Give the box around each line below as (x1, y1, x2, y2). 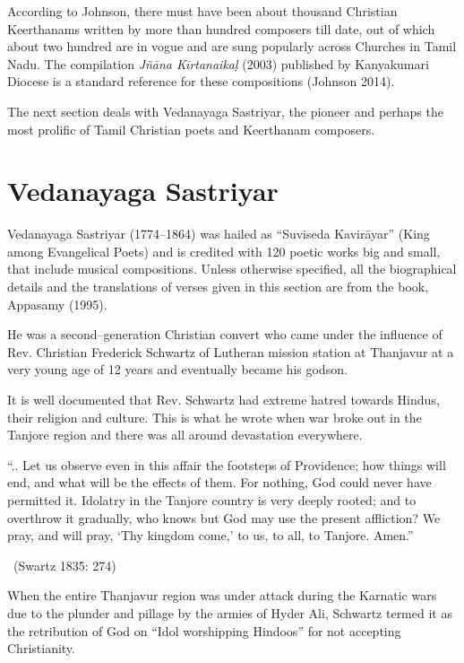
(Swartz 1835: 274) (13, 555, 116, 574)
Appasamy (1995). (7, 294, 107, 313)
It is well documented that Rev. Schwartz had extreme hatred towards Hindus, (7, 390, 440, 409)
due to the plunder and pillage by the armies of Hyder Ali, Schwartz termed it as (7, 603, 452, 622)
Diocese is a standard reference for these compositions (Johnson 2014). (7, 72, 395, 91)
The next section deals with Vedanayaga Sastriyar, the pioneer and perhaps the (7, 101, 443, 120)
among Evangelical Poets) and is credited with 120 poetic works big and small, (7, 241, 441, 260)
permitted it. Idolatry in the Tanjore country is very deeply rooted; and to (7, 491, 417, 509)
